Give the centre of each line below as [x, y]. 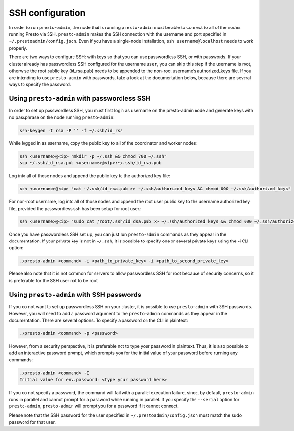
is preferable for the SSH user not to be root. [54, 280]
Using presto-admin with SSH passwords [75, 295]
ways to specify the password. [40, 84]
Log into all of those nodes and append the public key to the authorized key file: [89, 176]
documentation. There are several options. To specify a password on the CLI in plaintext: [98, 320]
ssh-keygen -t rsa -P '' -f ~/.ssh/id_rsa [71, 130]
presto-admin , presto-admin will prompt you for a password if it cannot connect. [94, 406]
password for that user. [33, 422]
